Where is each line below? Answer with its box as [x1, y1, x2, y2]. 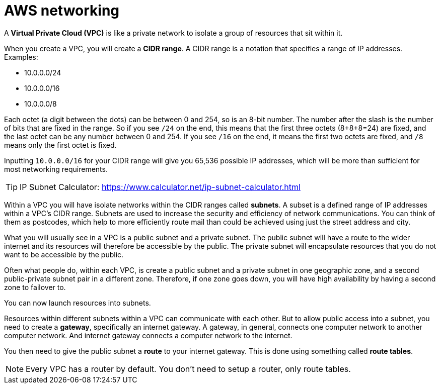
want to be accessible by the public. [4, 250, 124, 259]
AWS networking [4, 2, 120, 19]
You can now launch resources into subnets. [4, 298, 151, 307]
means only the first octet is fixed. [4, 140, 117, 149]
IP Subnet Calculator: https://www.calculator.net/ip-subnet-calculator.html [20, 181, 301, 192]
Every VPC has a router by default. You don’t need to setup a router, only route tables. [26, 363, 351, 374]
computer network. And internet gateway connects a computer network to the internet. [4, 331, 292, 340]
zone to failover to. [4, 282, 66, 292]
